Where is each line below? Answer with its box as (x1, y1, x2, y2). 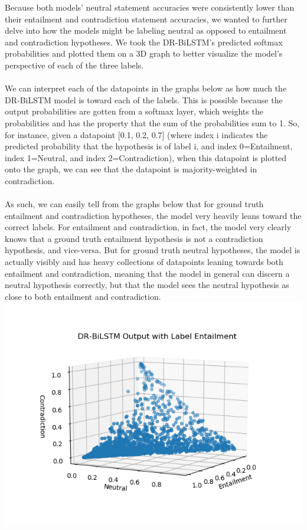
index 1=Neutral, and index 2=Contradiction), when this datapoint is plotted (5, 151, 287, 163)
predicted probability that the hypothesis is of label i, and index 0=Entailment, (5, 140, 293, 152)
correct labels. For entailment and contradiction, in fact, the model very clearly (5, 221, 292, 233)
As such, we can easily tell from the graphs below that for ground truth (5, 198, 264, 210)
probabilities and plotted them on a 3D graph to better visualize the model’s (5, 47, 283, 60)
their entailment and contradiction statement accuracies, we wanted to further (5, 12, 288, 25)
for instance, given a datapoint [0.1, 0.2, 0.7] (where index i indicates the (5, 128, 268, 140)
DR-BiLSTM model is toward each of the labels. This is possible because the (5, 93, 283, 106)
